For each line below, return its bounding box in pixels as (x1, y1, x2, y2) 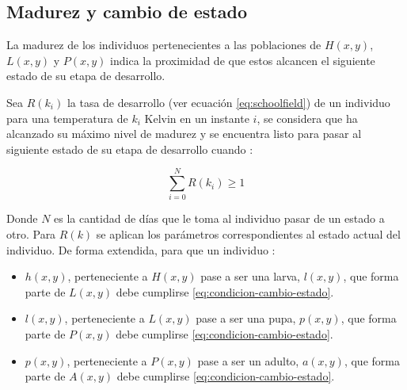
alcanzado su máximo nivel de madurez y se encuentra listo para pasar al (6, 125, 362, 142)
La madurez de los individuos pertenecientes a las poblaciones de (6, 36, 321, 53)
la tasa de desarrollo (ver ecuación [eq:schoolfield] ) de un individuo (67, 94, 390, 110)
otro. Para (6, 226, 56, 243)
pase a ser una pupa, (196, 310, 296, 327)
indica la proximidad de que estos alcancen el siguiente (110, 52, 375, 68)
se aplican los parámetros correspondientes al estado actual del (96, 226, 401, 243)
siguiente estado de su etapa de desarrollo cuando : (6, 140, 253, 157)
